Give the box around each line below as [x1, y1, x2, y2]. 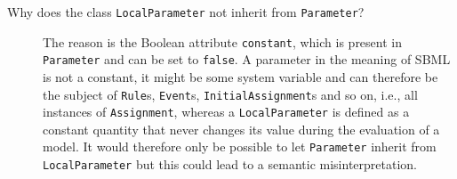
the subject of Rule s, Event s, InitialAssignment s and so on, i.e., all [43, 85, 418, 103]
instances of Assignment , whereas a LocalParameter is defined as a [43, 102, 410, 121]
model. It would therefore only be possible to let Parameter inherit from [43, 137, 437, 156]
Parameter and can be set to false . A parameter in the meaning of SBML [43, 50, 451, 69]
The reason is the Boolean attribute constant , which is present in [43, 32, 402, 51]
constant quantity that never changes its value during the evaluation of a [43, 119, 440, 138]
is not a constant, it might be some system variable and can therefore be [43, 67, 438, 85]
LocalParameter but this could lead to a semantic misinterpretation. [43, 155, 417, 174]
